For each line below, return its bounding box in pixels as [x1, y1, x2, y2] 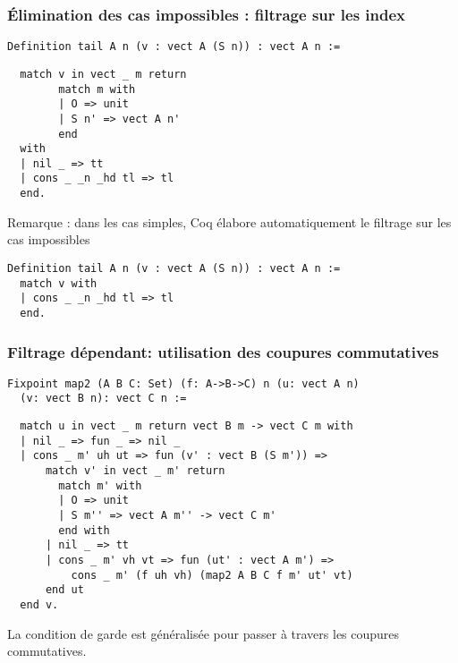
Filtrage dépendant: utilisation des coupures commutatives [7, 340, 439, 362]
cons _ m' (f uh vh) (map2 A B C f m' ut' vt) [71, 568, 353, 582]
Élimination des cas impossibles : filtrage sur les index [7, 3, 406, 25]
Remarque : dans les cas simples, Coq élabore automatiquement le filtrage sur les [7, 212, 452, 231]
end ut [45, 583, 84, 597]
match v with [20, 276, 98, 290]
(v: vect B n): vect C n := [20, 392, 187, 405]
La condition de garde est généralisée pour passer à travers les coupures [7, 624, 400, 642]
